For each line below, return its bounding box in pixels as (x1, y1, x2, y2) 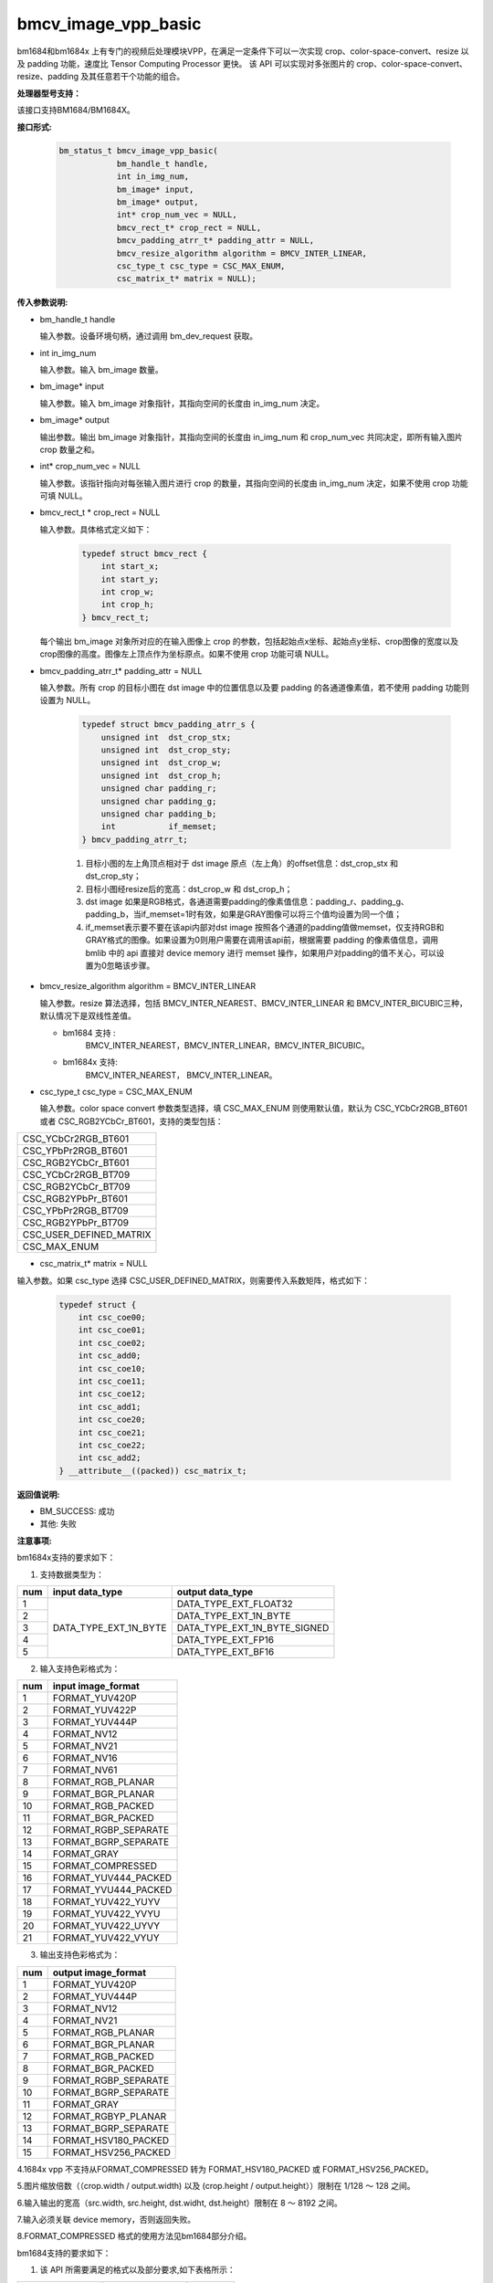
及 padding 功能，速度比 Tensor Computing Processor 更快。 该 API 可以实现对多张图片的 (16, 58, 355, 68)
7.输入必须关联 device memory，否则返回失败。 (16, 2214, 196, 2225)
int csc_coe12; (78, 1389, 146, 1399)
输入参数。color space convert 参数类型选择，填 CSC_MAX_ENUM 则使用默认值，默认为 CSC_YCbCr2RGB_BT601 (39, 1103, 467, 1114)
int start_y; (100, 573, 160, 584)
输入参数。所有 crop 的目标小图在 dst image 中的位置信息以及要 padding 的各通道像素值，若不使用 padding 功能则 (39, 681, 470, 693)
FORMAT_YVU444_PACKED (52, 1884, 173, 1897)
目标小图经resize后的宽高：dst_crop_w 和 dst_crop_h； (85, 883, 293, 894)
